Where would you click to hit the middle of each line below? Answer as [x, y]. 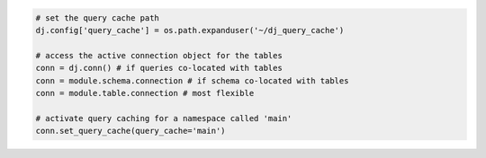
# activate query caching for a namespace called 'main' [164, 118]
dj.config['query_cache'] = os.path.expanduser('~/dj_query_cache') [190, 30]
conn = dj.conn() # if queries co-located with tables [159, 68]
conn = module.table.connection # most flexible [145, 93]
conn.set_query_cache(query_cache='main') [130, 131]
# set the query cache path [97, 18]
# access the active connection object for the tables [159, 55]
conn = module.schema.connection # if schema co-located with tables [192, 80]
